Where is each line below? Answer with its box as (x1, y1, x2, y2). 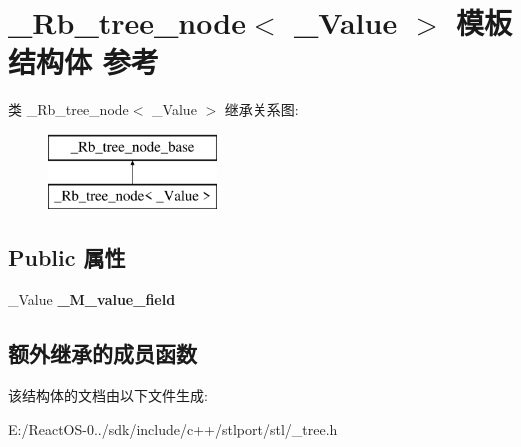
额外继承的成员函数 (8, 338, 197, 369)
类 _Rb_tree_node (8, 99, 129, 120)
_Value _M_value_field (8, 289, 176, 310)
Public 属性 (8, 242, 126, 273)
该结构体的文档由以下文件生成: (8, 385, 208, 406)
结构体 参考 (8, 41, 159, 82)
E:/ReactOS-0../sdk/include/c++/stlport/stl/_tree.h (8, 418, 338, 439)
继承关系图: (224, 99, 299, 120)
